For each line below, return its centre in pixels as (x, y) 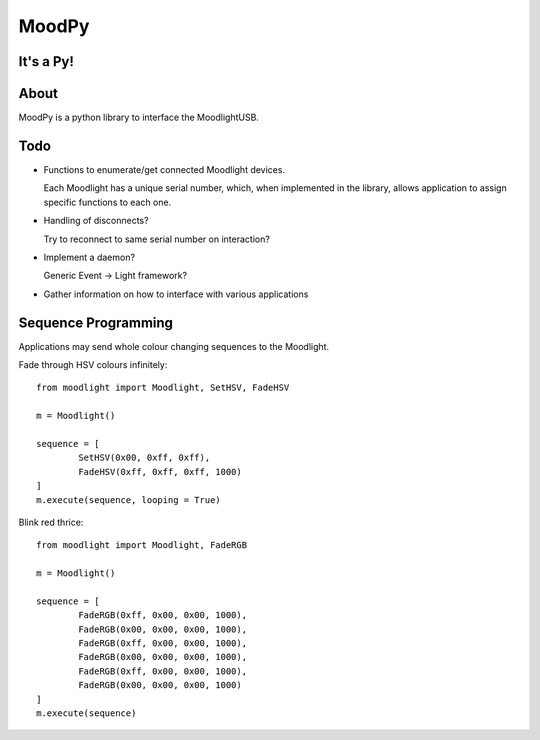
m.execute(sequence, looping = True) (129, 499)
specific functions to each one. (107, 202)
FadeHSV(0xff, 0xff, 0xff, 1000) (160, 471)
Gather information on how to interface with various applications (176, 294)
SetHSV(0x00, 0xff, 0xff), (144, 458)
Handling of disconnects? (96, 221)
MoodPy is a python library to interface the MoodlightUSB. (139, 117)
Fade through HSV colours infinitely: (93, 365)
